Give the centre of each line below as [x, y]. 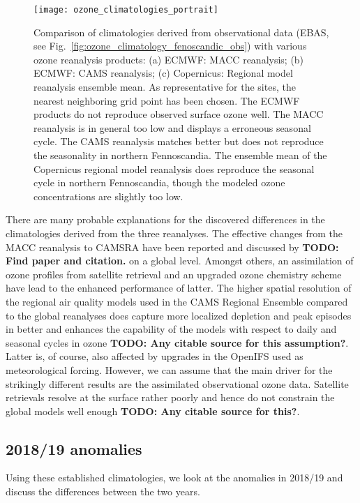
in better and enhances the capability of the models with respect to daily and [171, 329]
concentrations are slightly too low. [108, 196]
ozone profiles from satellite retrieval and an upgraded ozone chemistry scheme [174, 274]
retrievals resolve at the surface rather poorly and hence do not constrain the [170, 397]
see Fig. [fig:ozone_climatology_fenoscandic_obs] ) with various [170, 46]
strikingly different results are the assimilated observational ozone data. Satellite [177, 383]
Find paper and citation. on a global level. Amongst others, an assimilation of [180, 261]
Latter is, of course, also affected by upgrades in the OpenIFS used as [155, 356]
